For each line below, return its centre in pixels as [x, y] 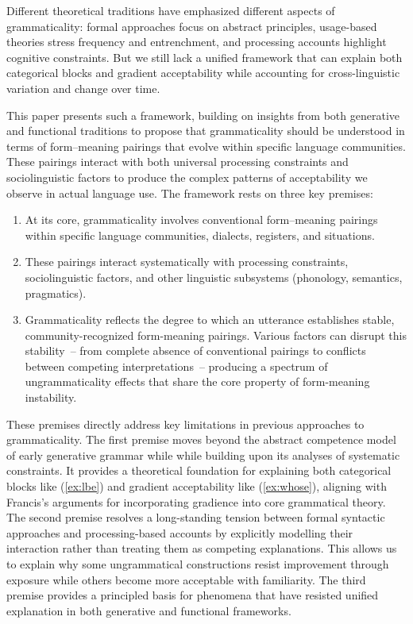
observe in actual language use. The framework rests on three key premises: [190, 193]
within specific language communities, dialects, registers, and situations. [200, 235]
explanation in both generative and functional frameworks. [149, 610]
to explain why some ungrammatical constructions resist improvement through [198, 564]
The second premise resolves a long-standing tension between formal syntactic [196, 517]
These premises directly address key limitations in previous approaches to [185, 424]
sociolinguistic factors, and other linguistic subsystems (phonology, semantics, [214, 277]
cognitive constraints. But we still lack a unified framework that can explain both [205, 57]
